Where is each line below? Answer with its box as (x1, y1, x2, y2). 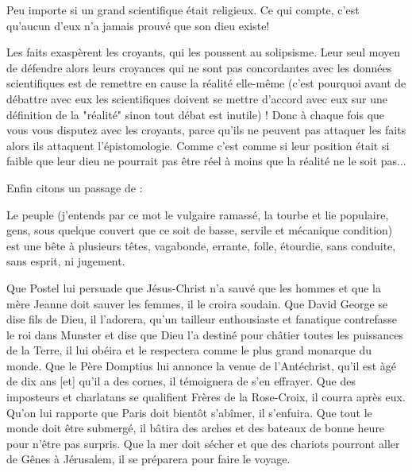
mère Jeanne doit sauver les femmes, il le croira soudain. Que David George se (6, 295, 388, 311)
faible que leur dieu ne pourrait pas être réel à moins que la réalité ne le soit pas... (6, 153, 406, 169)
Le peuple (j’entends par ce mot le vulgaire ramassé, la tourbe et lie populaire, (6, 206, 389, 222)
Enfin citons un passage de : (6, 179, 143, 195)
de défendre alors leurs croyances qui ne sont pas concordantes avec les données (6, 59, 392, 75)
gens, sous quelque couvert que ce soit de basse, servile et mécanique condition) (6, 222, 393, 238)
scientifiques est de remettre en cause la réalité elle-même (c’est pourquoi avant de (6, 75, 406, 91)
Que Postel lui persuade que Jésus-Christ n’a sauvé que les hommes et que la (6, 279, 381, 296)
